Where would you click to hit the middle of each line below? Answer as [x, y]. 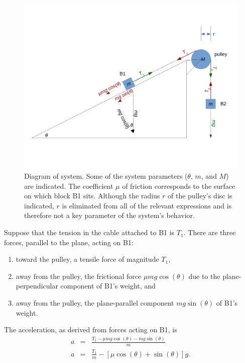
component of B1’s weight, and [108, 286]
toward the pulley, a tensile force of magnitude [87, 259]
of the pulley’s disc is [200, 196]
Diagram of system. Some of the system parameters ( [106, 176]
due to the [204, 276]
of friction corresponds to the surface [179, 186]
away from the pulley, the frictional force [79, 276]
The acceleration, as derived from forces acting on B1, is [91, 330]
